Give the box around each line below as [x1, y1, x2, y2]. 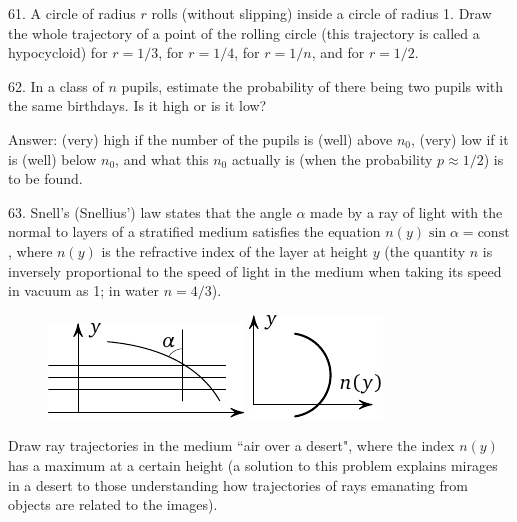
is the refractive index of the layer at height [101, 240, 369, 261]
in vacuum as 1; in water [8, 280, 159, 301]
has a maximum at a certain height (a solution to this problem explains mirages [8, 454, 498, 475]
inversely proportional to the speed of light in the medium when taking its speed [8, 260, 502, 281]
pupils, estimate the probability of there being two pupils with [121, 75, 504, 96]
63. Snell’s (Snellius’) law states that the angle [8, 201, 292, 222]
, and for [311, 42, 365, 63]
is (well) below [8, 148, 97, 169]
